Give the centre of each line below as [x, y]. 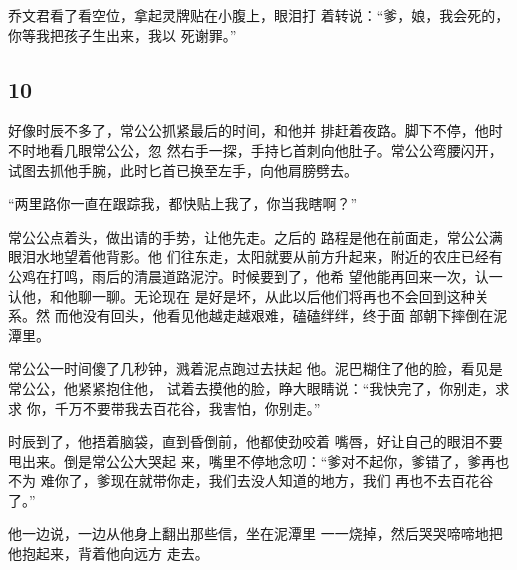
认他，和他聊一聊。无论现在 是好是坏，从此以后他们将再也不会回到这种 [241, 295]
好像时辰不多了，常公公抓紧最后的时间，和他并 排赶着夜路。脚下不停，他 [248, 130]
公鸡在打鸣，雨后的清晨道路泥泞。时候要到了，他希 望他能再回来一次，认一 [255, 275]
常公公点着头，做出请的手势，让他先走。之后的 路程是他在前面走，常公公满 [255, 236]
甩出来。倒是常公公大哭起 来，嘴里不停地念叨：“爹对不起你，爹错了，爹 [245, 460]
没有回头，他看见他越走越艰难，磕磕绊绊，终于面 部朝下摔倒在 [288, 315]
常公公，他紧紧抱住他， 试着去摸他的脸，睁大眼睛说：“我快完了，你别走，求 [259, 387]
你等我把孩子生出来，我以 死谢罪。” [122, 34]
